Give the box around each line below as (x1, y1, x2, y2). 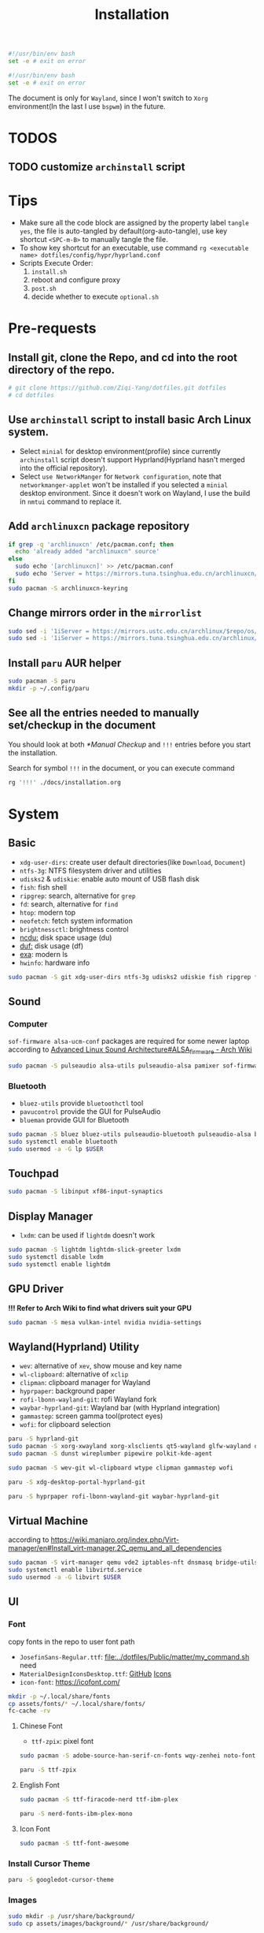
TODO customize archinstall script (8, 160, 185, 174)
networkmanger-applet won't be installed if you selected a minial (19, 479, 228, 490)
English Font (19, 1780, 60, 1790)
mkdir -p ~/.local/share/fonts (8, 1693, 111, 1700)
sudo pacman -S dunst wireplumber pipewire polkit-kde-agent (8, 1450, 213, 1458)
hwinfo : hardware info (19, 958, 90, 967)
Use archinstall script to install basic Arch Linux (8, 413, 251, 426)
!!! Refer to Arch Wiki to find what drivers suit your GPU (8, 1303, 192, 1313)
